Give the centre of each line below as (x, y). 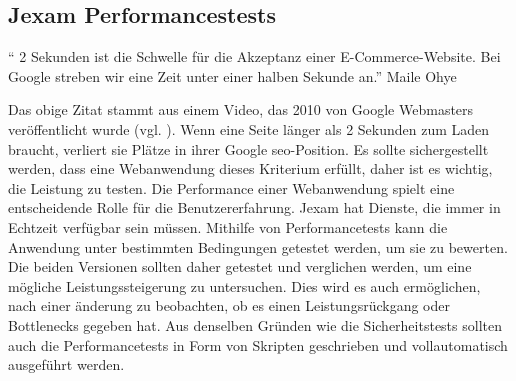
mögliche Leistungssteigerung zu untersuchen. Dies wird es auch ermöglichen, (244, 285)
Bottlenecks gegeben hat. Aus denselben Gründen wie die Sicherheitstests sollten (255, 324)
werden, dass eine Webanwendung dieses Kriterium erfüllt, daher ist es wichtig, (250, 168)
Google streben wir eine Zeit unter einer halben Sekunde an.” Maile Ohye (232, 75)
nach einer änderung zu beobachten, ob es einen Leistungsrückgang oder (229, 305)
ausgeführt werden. (66, 364)
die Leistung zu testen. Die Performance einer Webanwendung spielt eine (231, 187)
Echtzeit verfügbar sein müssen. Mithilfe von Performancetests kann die (228, 226)
